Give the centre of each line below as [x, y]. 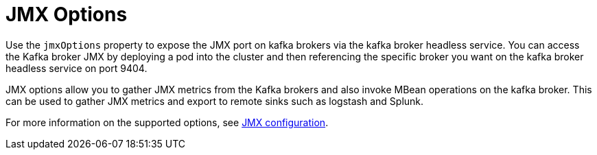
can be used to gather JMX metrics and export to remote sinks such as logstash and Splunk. [215, 101]
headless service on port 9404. [77, 68]
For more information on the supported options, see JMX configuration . [167, 122]
